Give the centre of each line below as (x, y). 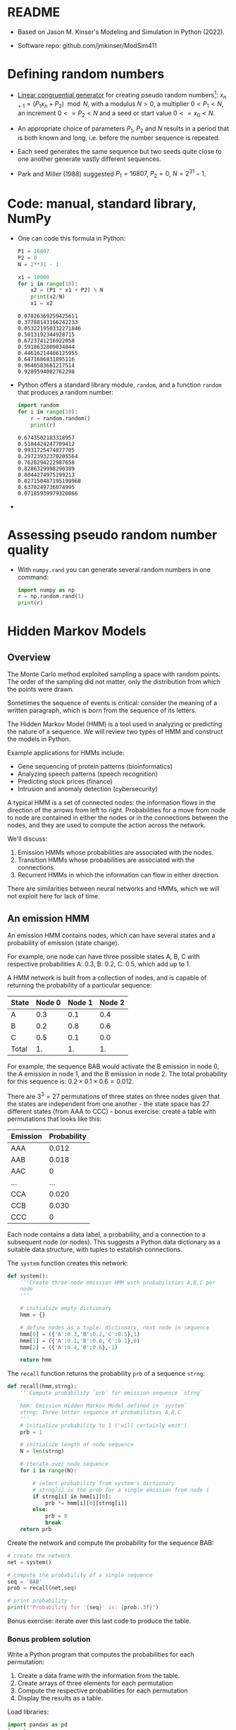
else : (41, 1510)
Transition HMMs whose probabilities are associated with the (106, 860)
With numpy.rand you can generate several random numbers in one (114, 570)
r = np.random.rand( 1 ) (51, 596)
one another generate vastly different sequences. (89, 159)
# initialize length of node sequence (77, 1445)
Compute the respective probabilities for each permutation (103, 1690)
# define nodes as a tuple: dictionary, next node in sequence (115, 1328)
